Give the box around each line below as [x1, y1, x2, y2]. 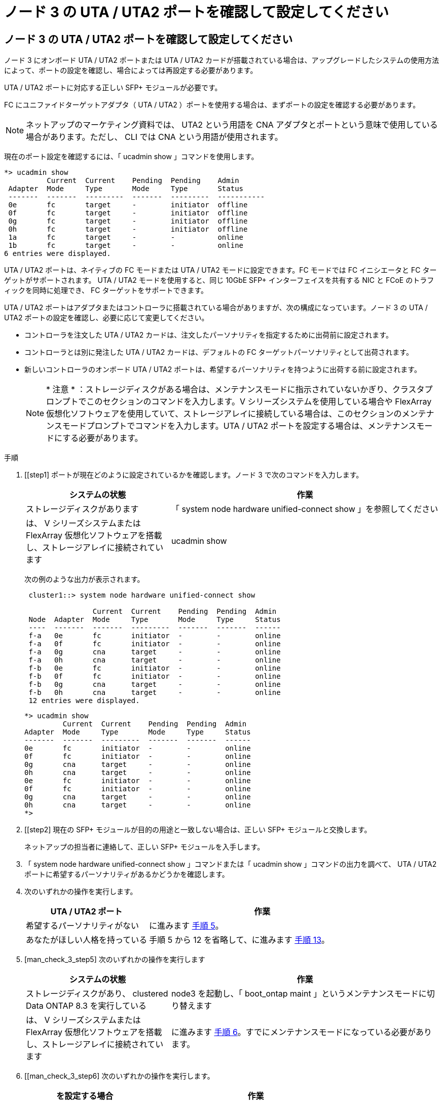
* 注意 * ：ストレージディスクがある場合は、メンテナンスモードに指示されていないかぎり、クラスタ [46, 384, 425, 395]
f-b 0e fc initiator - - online [28, 664, 281, 673]
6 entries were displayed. [4, 249, 111, 258]
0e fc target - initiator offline [8, 201, 248, 209]
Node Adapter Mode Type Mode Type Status [28, 615, 281, 624]
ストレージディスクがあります [26, 504, 139, 514]
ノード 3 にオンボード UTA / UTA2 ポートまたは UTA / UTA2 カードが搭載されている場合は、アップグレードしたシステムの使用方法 [4, 56, 439, 65]
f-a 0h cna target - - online [28, 656, 281, 665]
